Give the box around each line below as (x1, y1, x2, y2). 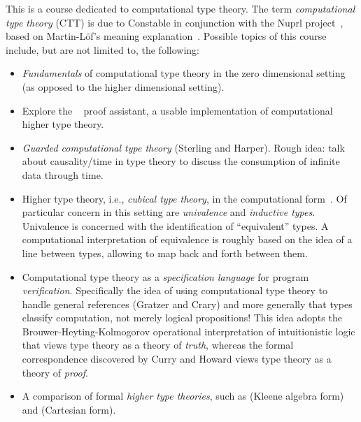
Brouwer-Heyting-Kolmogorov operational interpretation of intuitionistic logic (22, 323, 355, 338)
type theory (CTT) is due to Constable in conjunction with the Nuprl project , (6, 15, 344, 29)
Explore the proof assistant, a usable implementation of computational (22, 103, 333, 117)
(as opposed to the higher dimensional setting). (22, 79, 225, 94)
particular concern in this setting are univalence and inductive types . (22, 205, 316, 219)
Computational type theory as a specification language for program (22, 269, 309, 284)
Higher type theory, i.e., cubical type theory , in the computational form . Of (22, 191, 347, 205)
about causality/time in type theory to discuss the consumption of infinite (22, 154, 340, 168)
